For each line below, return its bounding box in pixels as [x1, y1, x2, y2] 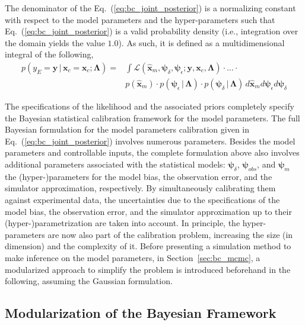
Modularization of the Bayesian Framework [5, 304, 277, 322]
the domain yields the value [5, 36, 105, 49]
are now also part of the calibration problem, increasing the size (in [47, 228, 293, 240]
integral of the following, [5, 48, 94, 60]
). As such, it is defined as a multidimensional [118, 36, 285, 49]
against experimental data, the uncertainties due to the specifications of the [5, 193, 280, 205]
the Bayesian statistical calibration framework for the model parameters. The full [5, 111, 300, 124]
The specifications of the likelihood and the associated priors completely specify [5, 100, 294, 112]
